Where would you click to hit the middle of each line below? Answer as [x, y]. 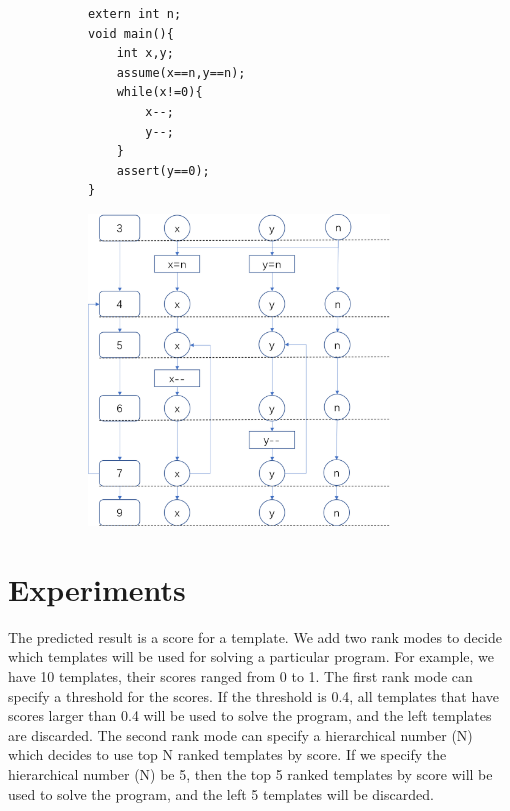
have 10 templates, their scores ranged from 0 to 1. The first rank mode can [240, 675]
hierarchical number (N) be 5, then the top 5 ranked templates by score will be [250, 773]
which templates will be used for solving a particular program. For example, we [251, 656]
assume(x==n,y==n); [181, 72]
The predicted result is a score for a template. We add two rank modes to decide [255, 636]
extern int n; [135, 14]
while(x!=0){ [159, 92]
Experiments [97, 588]
